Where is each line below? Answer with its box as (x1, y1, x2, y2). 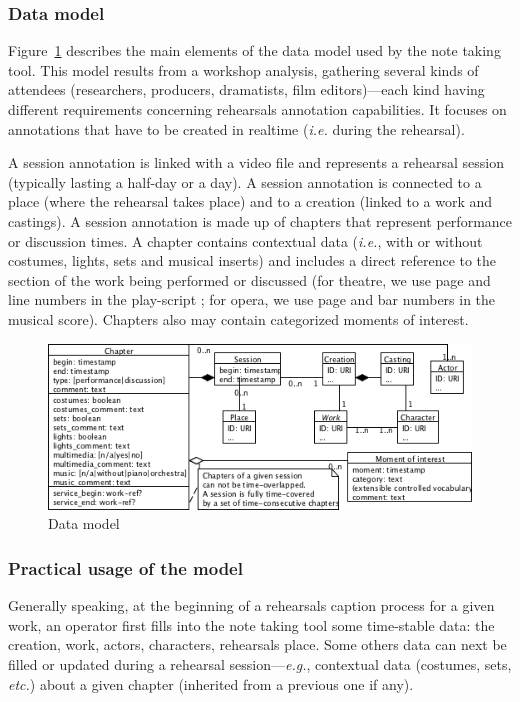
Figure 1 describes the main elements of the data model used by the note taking (8, 40, 501, 61)
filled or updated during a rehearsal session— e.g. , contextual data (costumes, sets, (8, 653, 512, 674)
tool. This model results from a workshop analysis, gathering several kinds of (8, 59, 479, 80)
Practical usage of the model (8, 555, 243, 580)
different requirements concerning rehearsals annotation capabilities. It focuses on (8, 99, 507, 119)
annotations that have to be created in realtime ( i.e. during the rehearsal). (8, 118, 465, 139)
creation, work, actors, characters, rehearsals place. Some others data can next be (8, 634, 507, 655)
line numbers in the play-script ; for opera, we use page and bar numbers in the (8, 289, 496, 310)
